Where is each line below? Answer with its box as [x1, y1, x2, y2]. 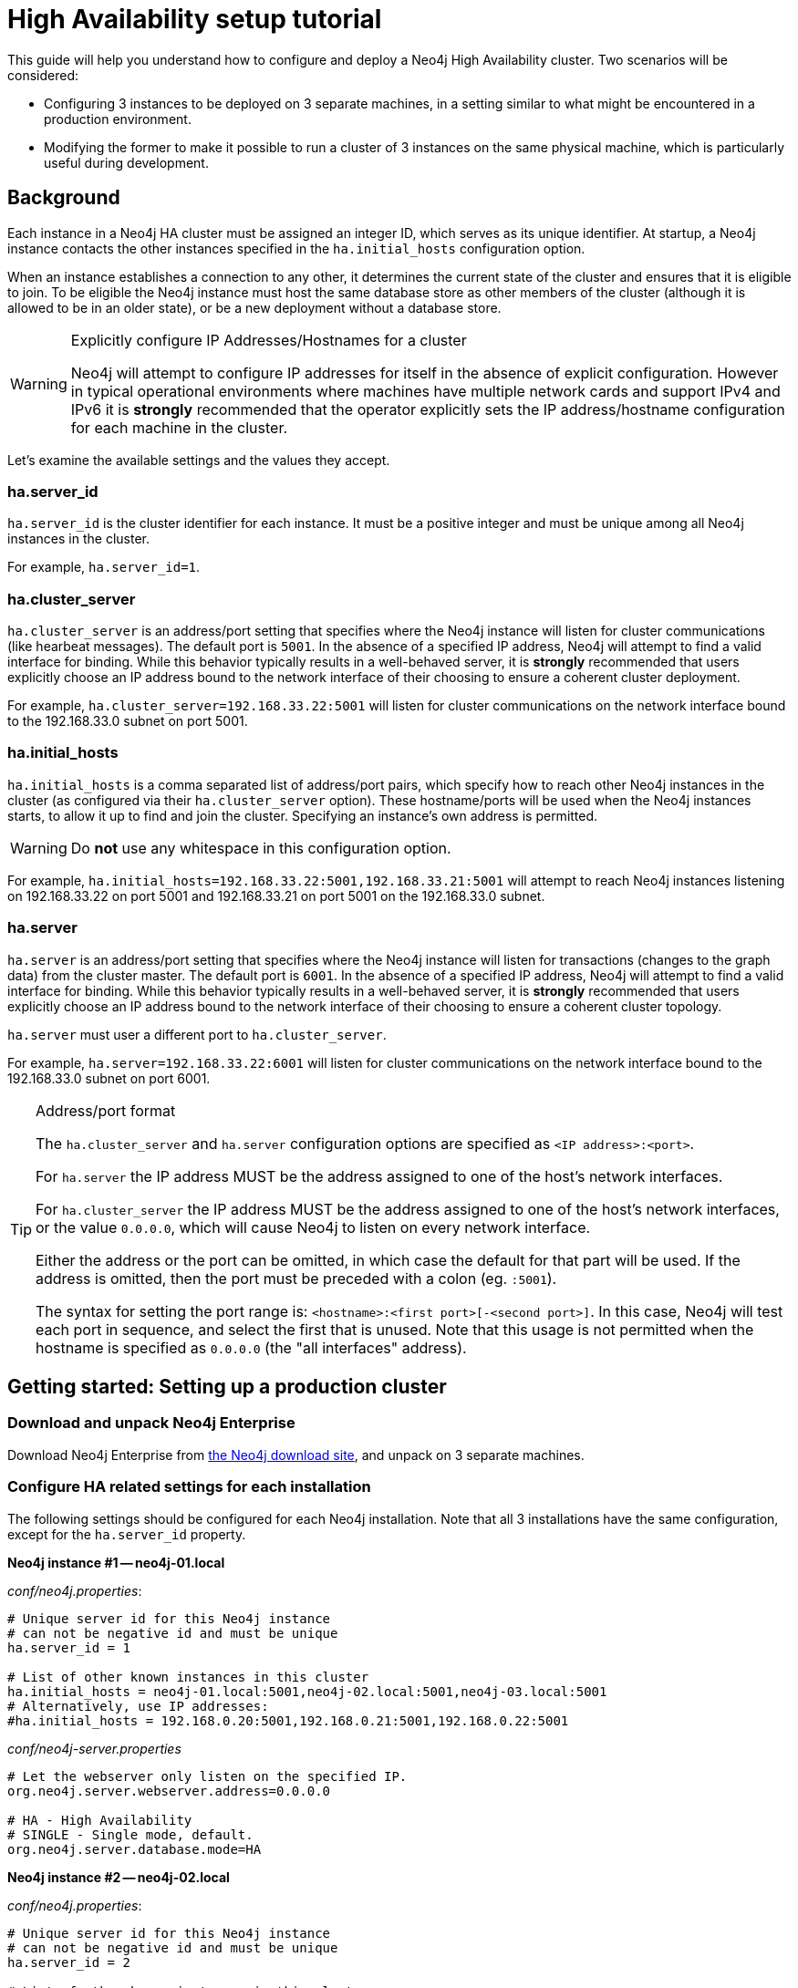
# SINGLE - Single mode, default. [7, 1827, 254, 1842]
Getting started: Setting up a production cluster [7, 1375, 447, 1399]
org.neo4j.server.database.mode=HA [7, 1841, 262, 1857]
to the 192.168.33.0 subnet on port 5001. [7, 713, 248, 730]
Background [7, 186, 120, 210]
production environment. [44, 110, 192, 127]
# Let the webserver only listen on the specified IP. [7, 1768, 408, 1784]
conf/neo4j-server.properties [7, 1740, 181, 1756]
